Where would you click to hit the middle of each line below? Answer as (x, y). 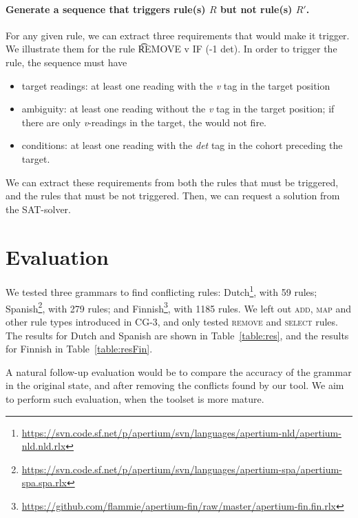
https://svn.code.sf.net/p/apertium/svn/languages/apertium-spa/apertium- (182, 469)
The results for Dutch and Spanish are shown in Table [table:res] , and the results (177, 335)
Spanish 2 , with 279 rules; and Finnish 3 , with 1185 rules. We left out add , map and (178, 307)
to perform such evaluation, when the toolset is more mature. (135, 398)
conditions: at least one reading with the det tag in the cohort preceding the (182, 145)
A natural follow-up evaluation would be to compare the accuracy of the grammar (179, 371)
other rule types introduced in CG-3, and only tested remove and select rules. (172, 321)
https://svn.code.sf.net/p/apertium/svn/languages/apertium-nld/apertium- (181, 432)
